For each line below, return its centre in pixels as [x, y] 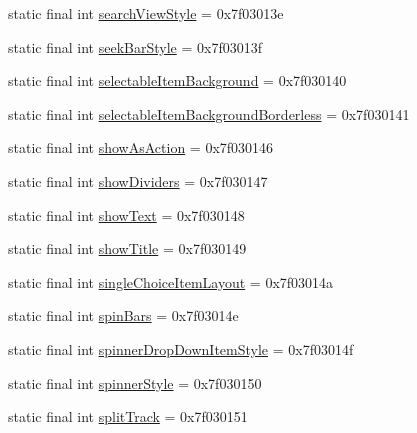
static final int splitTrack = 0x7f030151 [128, 416]
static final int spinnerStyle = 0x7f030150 [135, 382]
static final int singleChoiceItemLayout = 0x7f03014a [171, 281]
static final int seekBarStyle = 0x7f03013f [135, 46]
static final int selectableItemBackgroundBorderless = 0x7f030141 [209, 113]
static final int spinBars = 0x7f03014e [123, 315]
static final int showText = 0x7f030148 [126, 214]
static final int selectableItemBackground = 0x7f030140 [177, 80]
